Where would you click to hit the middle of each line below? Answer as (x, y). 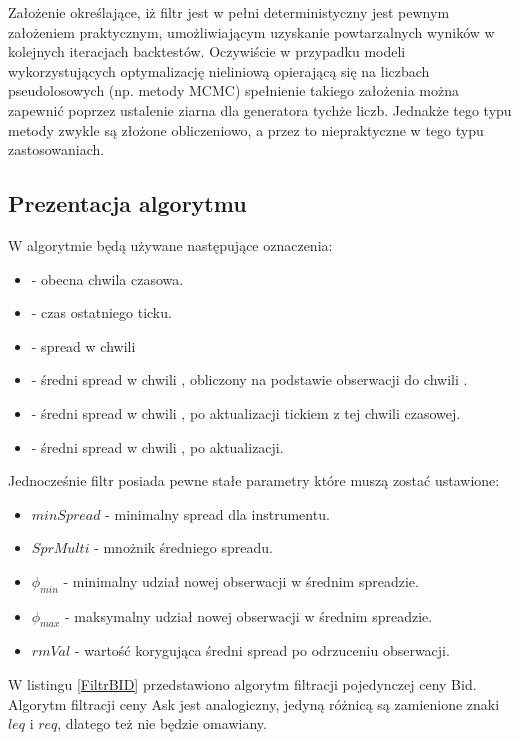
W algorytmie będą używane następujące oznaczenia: (170, 244)
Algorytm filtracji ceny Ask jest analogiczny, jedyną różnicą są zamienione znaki (254, 703)
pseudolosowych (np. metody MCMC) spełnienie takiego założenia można (234, 90)
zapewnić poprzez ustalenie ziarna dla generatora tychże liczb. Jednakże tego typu (260, 109)
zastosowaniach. (56, 149)
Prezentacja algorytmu (127, 203)
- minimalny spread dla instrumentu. (217, 513)
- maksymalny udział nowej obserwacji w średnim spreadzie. (249, 615)
